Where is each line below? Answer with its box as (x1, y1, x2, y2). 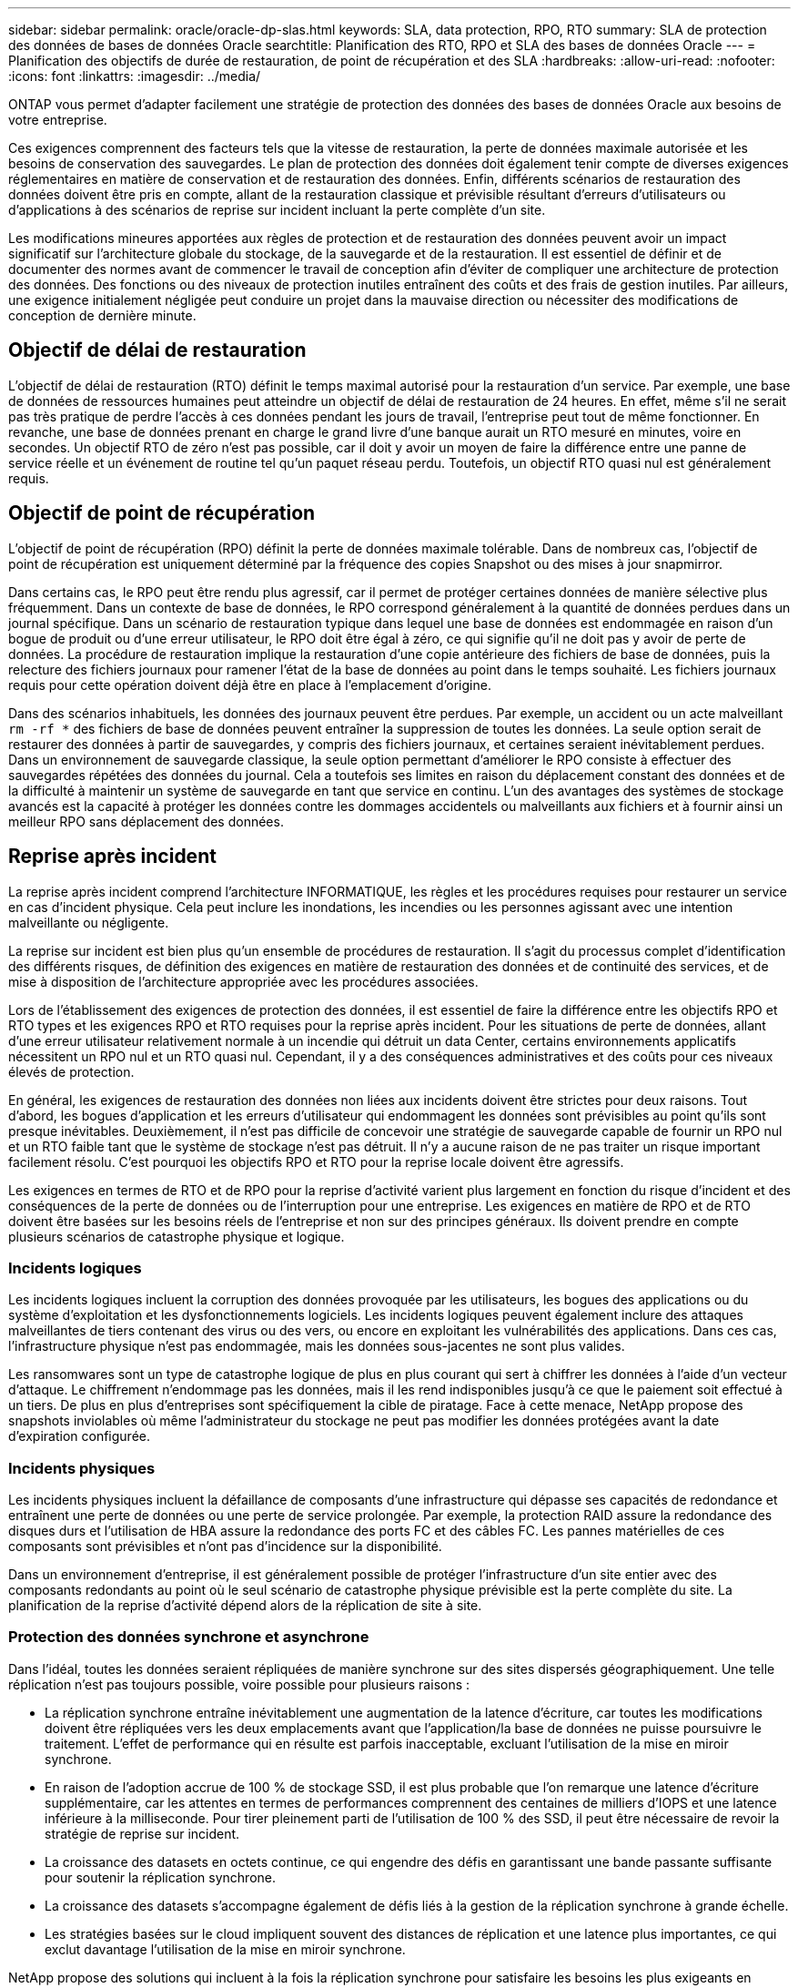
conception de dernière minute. (8, 308, 197, 323)
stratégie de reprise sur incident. (45, 1825, 240, 1841)
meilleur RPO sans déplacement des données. (8, 813, 284, 829)
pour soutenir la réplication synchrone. (45, 1869, 277, 1885)
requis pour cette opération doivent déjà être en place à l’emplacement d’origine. (8, 676, 491, 693)
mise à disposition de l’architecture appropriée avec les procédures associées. (8, 973, 479, 989)
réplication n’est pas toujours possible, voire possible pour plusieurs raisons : (8, 1676, 470, 1692)
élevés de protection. (8, 1063, 135, 1080)
